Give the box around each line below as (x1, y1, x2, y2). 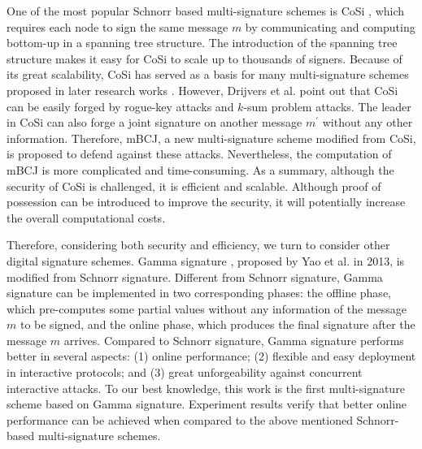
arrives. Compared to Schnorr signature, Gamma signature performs (63, 331, 404, 348)
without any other (322, 114, 413, 131)
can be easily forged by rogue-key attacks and (7, 97, 234, 114)
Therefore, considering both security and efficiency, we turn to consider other (7, 236, 390, 253)
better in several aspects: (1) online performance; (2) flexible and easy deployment (7, 348, 416, 365)
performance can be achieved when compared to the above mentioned (7, 411, 353, 428)
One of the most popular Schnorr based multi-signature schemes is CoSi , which (7, 2, 405, 19)
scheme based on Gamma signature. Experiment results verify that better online (7, 395, 407, 412)
